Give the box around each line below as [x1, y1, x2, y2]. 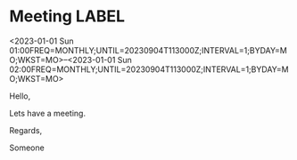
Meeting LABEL [9, 6, 126, 27]
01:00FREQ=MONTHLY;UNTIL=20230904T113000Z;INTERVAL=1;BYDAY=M [9, 44, 287, 55]
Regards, [9, 124, 43, 135]
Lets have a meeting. [9, 108, 87, 118]
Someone [9, 142, 45, 153]
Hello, [9, 91, 31, 101]
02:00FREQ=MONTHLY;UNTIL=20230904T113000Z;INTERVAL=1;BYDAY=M [9, 64, 289, 75]
